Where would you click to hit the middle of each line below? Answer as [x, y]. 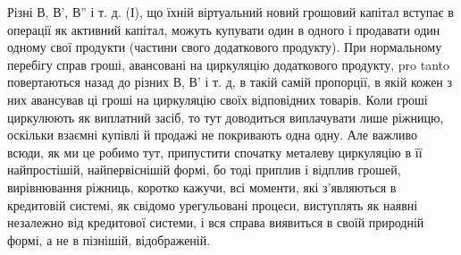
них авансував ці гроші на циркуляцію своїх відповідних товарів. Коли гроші [218, 99]
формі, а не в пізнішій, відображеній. [109, 239]
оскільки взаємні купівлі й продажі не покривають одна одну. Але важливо [212, 135]
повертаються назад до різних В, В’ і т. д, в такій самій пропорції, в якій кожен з [230, 82]
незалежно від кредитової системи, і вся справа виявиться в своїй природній [216, 222]
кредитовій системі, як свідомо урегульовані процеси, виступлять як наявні [213, 204]
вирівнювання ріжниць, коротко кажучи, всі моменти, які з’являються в [202, 187]
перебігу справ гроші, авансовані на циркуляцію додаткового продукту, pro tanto [229, 64]
